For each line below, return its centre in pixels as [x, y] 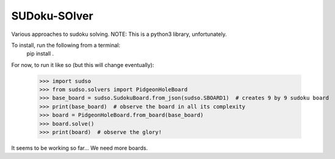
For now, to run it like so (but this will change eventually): [83, 65]
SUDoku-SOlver [52, 16]
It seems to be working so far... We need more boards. [80, 148]
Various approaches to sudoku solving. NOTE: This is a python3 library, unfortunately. [119, 34]
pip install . [40, 54]
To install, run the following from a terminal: [66, 45]
